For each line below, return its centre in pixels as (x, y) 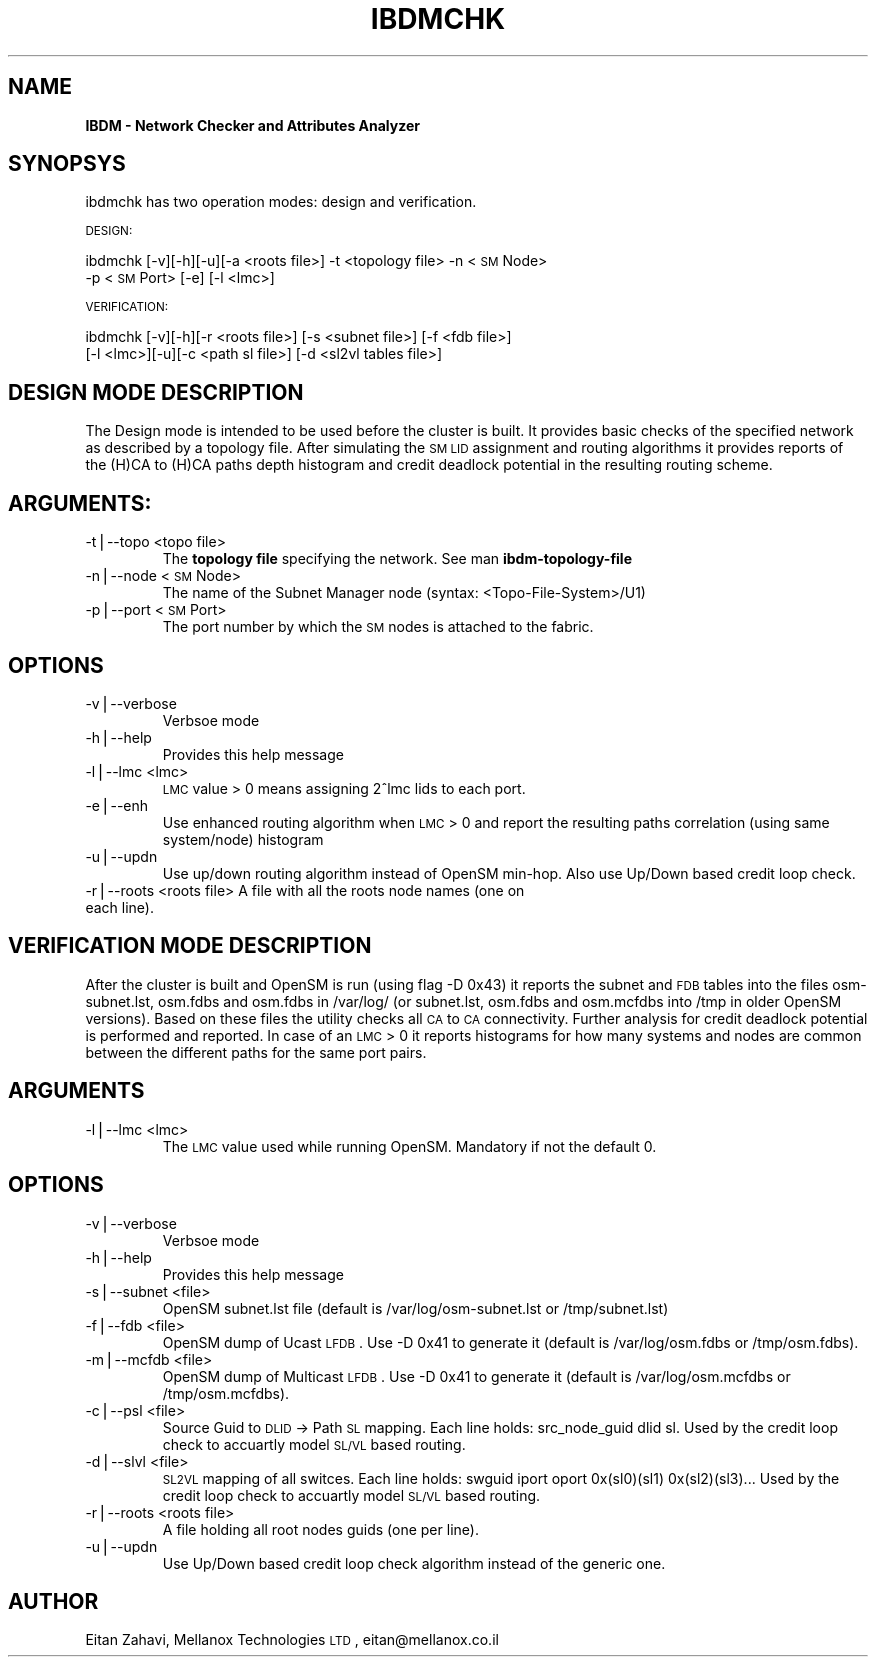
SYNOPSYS (67, 164)
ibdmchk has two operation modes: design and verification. (281, 202)
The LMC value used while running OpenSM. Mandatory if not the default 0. (409, 1146)
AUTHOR (53, 1601)
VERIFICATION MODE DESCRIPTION (190, 946)
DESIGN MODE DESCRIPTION (156, 392)
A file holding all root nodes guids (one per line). (320, 1529)
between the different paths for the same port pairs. (256, 1052)
